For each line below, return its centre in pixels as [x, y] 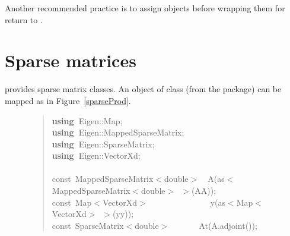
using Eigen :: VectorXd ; [96, 155]
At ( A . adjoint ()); [228, 225]
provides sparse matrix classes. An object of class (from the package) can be [143, 89]
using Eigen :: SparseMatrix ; [103, 144]
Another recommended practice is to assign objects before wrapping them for [145, 8]
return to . [24, 19]
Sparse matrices [71, 60]
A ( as [216, 179]
